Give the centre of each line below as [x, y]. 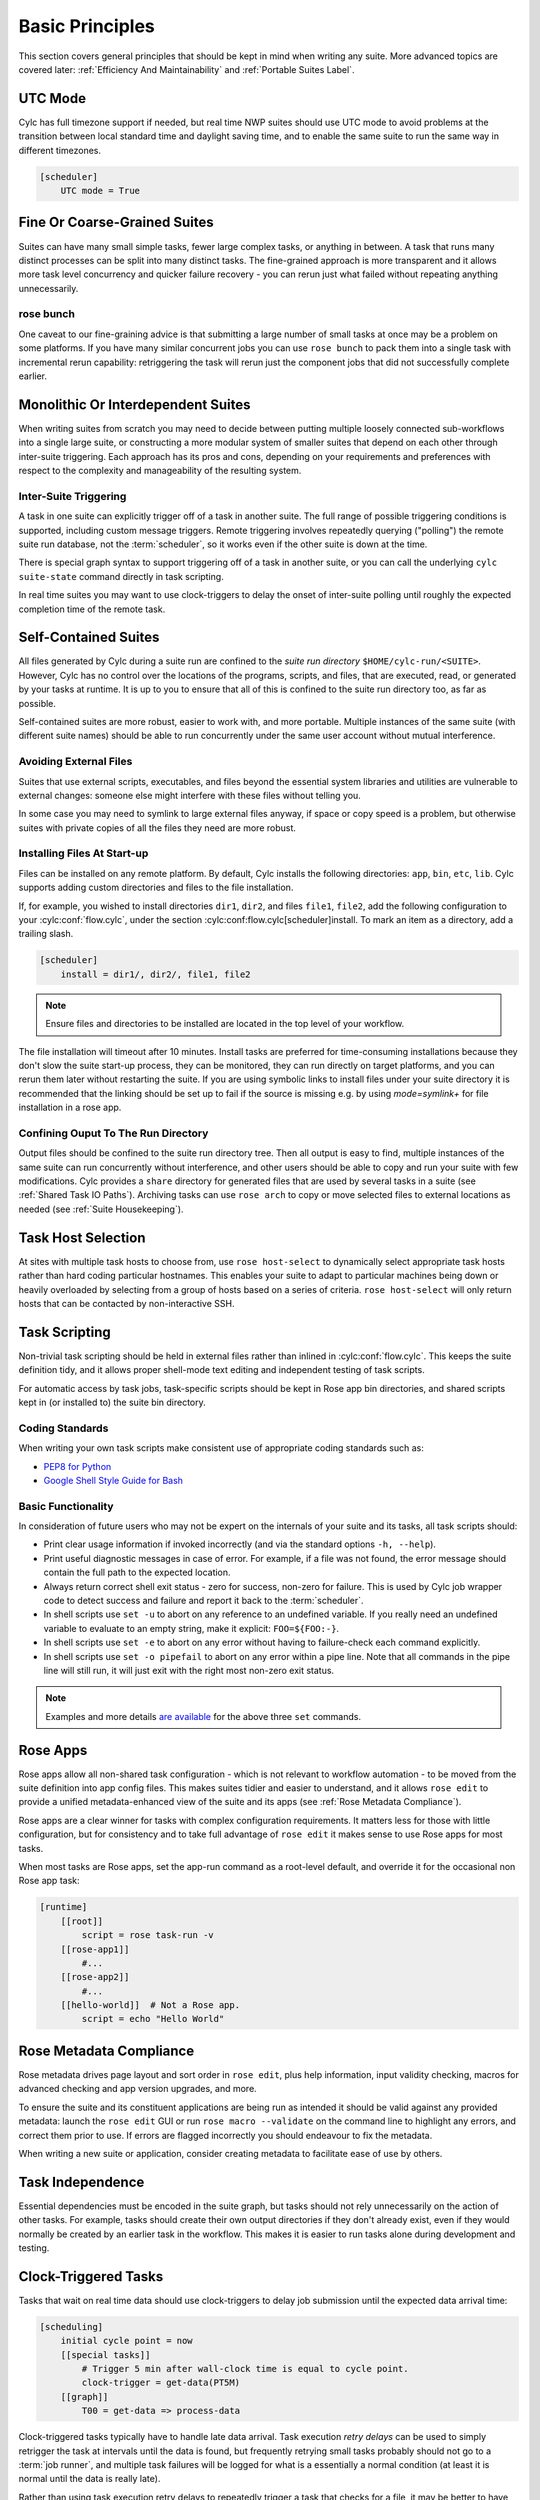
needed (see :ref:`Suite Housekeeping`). [101, 1209]
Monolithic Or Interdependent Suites [134, 404]
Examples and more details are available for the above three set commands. [203, 1716]
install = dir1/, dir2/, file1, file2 [155, 974]
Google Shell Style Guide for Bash [113, 1480]
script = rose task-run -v [147, 1935]
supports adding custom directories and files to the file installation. [156, 887]
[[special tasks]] [105, 2354]
